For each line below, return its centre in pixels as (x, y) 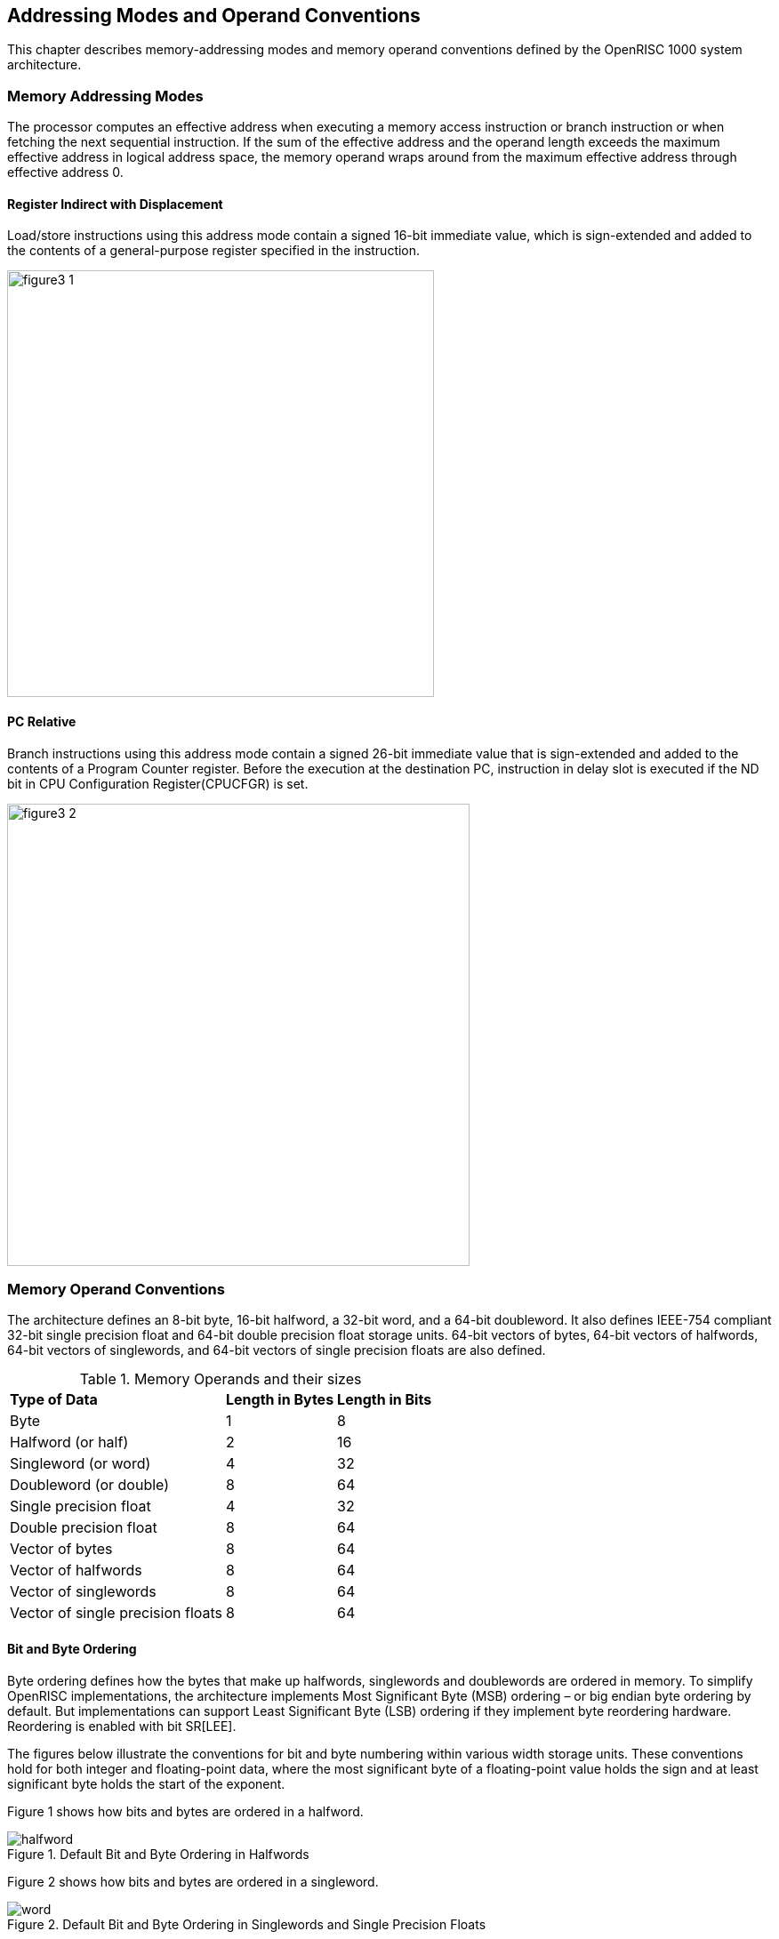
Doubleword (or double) (90, 1485)
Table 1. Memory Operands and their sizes (221, 1379)
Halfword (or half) (69, 1442)
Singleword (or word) (80, 1464)
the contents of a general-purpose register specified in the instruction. (214, 251)
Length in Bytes (280, 1400)
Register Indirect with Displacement (115, 204)
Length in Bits (385, 1400)
